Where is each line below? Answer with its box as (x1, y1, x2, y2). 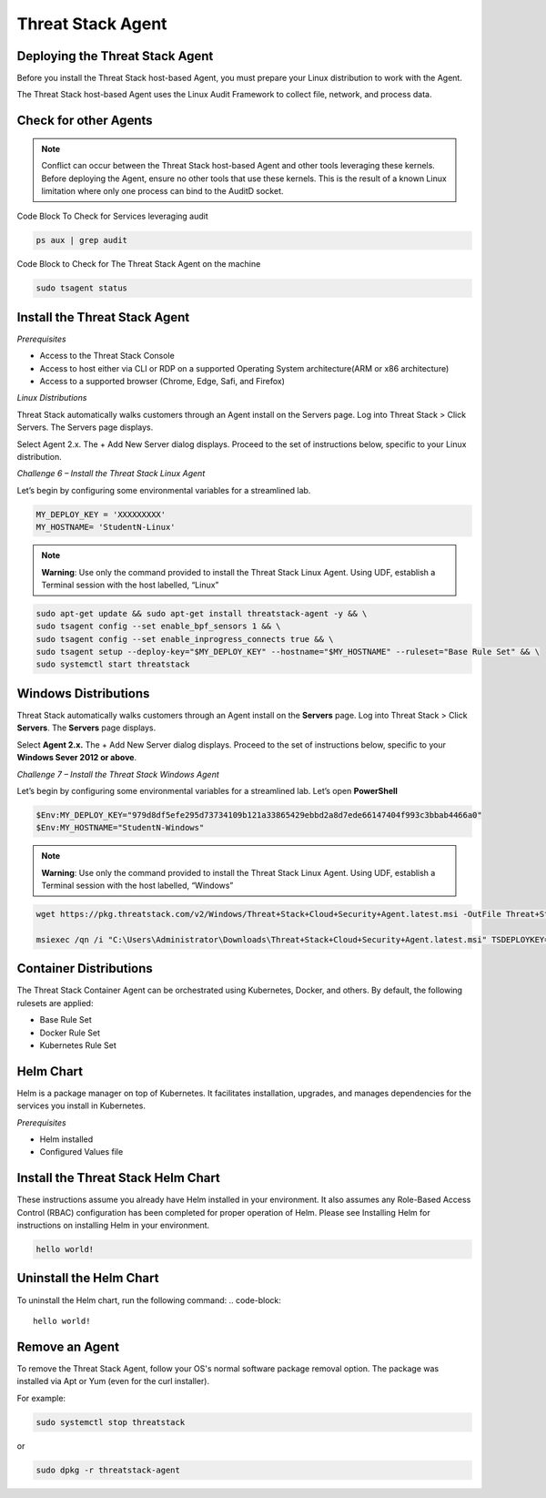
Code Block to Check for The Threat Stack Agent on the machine (16, 259, 261, 270)
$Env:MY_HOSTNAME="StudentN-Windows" (35, 822, 205, 833)
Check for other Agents (16, 113, 154, 128)
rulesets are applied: (16, 997, 94, 1008)
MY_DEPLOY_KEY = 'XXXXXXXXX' (35, 509, 167, 519)
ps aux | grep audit (35, 235, 127, 246)
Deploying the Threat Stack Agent (16, 48, 214, 64)
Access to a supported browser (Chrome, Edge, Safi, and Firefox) (39, 376, 286, 387)
